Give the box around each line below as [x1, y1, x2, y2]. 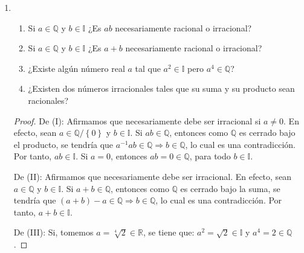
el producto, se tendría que [13, 138, 114, 150]
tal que [135, 62, 161, 74]
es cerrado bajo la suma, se [180, 182, 280, 194]
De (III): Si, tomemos [13, 226, 94, 239]
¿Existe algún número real [28, 62, 125, 74]
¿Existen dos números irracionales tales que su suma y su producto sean [28, 82, 295, 95]
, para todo [189, 150, 231, 162]
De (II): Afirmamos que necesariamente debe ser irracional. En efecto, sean [13, 170, 292, 182]
